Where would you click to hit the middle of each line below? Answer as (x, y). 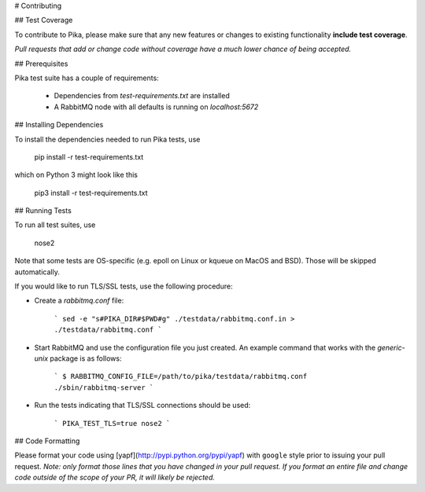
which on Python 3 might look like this (76, 175)
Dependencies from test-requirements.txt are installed (142, 96)
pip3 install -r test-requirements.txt (91, 193)
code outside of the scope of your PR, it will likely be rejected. (115, 477)
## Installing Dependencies (59, 125)
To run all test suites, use (55, 225)
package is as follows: (86, 358)
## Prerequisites (41, 64)
